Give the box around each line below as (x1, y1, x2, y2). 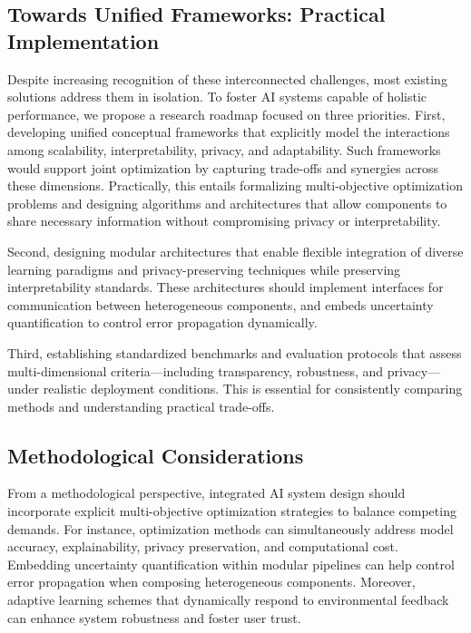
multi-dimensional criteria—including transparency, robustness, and (7, 361, 384, 380)
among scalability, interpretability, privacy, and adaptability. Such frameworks (7, 140, 441, 159)
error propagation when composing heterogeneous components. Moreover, (7, 572, 416, 591)
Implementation (7, 26, 160, 54)
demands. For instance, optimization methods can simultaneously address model (7, 519, 454, 538)
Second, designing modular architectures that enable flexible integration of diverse (7, 241, 464, 260)
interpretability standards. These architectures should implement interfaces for (7, 278, 444, 297)
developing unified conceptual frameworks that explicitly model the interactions (7, 122, 450, 141)
